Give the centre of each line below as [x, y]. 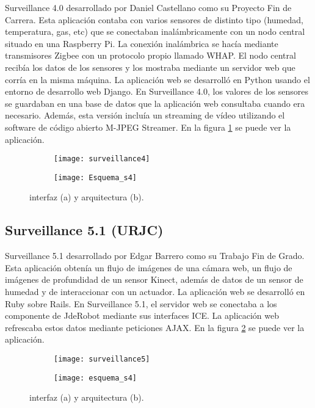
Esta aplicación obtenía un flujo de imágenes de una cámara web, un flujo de [149, 267]
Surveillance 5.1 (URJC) [84, 230]
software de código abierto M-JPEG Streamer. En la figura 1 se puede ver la [148, 127]
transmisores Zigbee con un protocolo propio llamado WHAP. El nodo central [150, 55]
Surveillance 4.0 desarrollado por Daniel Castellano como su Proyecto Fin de [148, 7]
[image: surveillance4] [102, 159]
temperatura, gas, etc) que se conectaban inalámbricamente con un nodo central [155, 31]
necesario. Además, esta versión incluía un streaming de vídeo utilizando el [145, 115]
